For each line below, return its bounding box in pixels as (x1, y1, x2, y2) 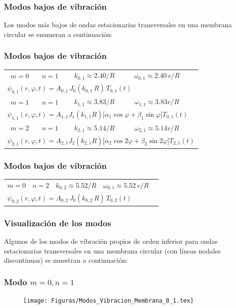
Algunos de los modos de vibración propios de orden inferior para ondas (4, 236, 218, 246)
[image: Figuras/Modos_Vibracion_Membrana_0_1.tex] (23, 297, 194, 305)
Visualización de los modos (4, 217, 111, 229)
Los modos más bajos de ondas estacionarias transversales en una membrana (4, 19, 232, 30)
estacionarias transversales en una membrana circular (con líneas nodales (4, 245, 221, 255)
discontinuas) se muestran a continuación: (4, 255, 128, 265)
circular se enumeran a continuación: (4, 29, 113, 39)
